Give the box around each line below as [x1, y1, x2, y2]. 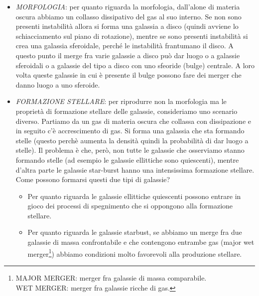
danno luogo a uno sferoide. [15, 79, 100, 90]
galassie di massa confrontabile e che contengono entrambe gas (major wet [27, 237, 255, 247]
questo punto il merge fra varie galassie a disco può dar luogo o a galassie [15, 50, 240, 60]
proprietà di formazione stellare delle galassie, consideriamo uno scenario [15, 105, 238, 116]
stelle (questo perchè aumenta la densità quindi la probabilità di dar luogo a [15, 135, 249, 145]
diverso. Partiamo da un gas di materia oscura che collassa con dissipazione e [15, 115, 251, 126]
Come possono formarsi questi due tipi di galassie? [15, 174, 170, 185]
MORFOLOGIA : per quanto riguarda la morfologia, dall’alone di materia [15, 1, 240, 11]
